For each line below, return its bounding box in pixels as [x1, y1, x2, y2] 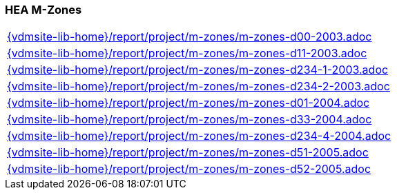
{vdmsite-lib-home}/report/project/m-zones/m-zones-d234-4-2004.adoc [7, 129, 391, 143]
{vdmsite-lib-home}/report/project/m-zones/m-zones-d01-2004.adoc [7, 96, 370, 110]
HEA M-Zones [5, 3, 82, 17]
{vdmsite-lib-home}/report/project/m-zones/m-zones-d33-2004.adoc [7, 112, 372, 127]
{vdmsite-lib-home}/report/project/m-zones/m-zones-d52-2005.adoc [7, 162, 371, 176]
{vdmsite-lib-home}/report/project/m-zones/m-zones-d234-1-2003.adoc [7, 63, 389, 77]
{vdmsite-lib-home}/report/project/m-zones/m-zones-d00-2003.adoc [7, 30, 372, 44]
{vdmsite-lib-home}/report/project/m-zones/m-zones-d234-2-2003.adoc [7, 79, 390, 94]
